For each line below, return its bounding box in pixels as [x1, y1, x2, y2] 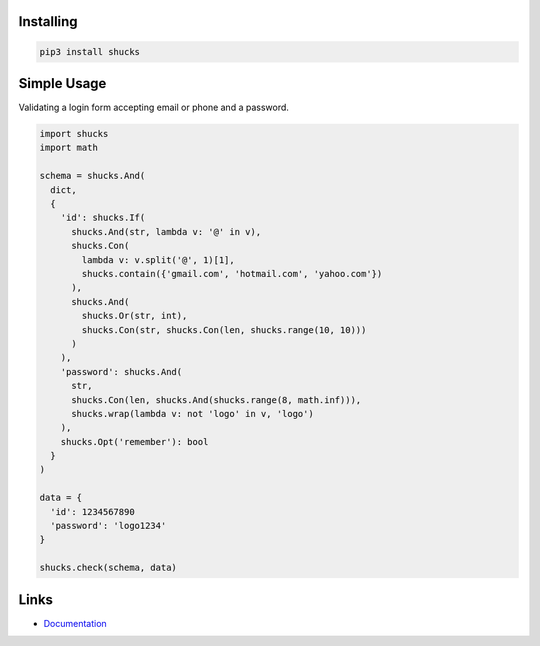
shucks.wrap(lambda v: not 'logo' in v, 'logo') [71, 408, 314, 419]
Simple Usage [18, 75, 107, 92]
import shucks [39, 128, 109, 140]
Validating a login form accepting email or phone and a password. [18, 101, 290, 114]
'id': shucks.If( [60, 212, 146, 224]
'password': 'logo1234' [50, 520, 167, 532]
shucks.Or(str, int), [81, 310, 188, 322]
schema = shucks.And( [39, 170, 146, 182]
